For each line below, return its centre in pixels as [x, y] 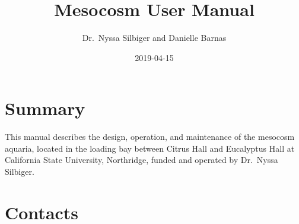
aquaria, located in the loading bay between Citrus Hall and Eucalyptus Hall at [150, 148]
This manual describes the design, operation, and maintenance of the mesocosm [150, 137]
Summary [45, 108]
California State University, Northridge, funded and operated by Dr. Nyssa [141, 160]
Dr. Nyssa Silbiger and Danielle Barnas [154, 38]
